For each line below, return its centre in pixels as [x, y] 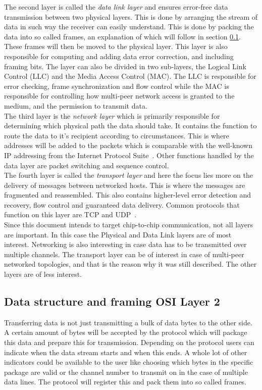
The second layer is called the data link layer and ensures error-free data [116, 7]
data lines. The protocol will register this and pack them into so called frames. [125, 382]
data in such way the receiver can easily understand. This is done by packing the [129, 27]
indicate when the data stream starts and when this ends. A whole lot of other [126, 352]
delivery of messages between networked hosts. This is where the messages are [125, 185]
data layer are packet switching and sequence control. [87, 165]
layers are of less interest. [43, 274]
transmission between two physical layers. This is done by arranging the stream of [131, 16]
